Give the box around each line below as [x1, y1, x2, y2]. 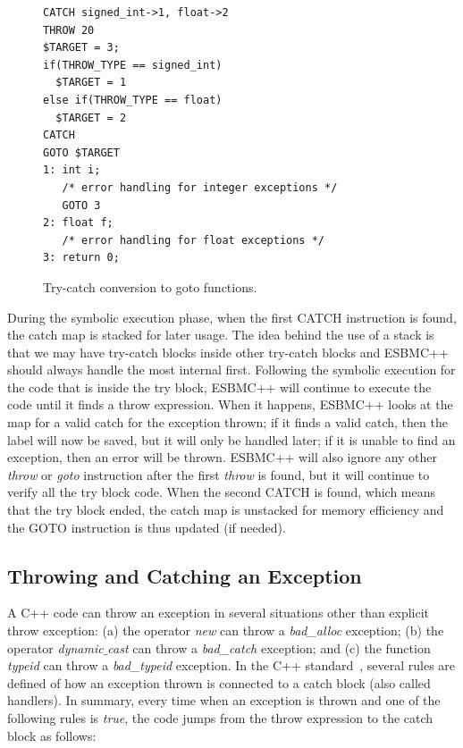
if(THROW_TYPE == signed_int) [43, 58, 223, 71]
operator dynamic [7, 638, 104, 657]
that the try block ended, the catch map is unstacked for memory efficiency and [7, 500, 444, 519]
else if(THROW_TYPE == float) [43, 93, 223, 106]
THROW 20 [43, 23, 95, 37]
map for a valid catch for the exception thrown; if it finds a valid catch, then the [7, 413, 448, 432]
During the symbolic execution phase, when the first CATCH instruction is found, [7, 307, 457, 326]
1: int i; [43, 164, 101, 177]
